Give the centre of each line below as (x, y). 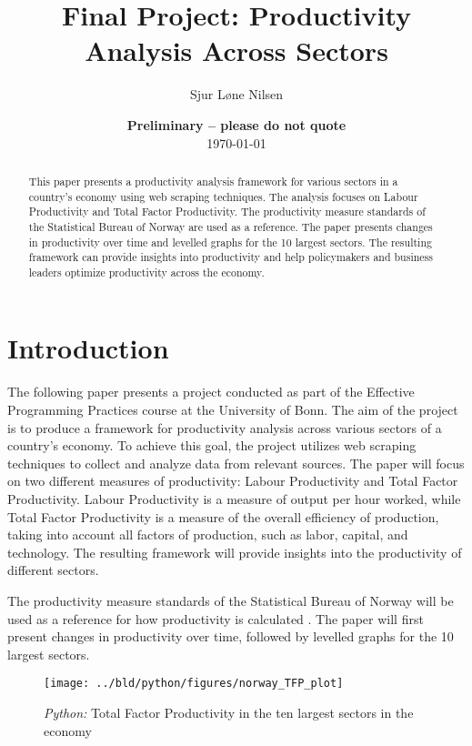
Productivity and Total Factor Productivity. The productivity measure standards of (227, 212)
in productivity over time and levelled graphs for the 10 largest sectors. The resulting (230, 242)
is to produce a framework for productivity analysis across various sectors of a (225, 427)
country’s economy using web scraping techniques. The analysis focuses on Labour (223, 196)
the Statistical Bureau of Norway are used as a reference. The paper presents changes (231, 226)
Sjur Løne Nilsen (236, 94)
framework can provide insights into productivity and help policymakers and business (231, 257)
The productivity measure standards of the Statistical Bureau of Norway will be (231, 600)
